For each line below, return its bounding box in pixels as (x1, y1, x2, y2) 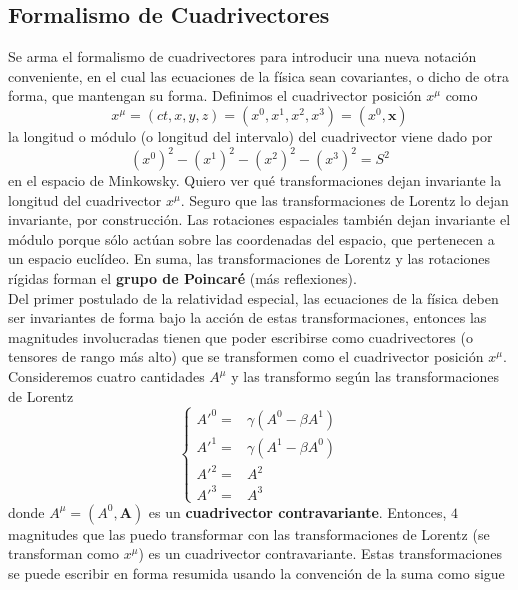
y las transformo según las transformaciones (231, 366, 500, 387)
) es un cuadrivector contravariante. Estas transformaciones (138, 543, 503, 564)
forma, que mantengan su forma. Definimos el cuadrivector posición (8, 85, 422, 106)
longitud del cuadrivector (8, 189, 162, 210)
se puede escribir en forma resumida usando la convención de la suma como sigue (8, 563, 505, 583)
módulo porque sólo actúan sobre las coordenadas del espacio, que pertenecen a (8, 228, 495, 249)
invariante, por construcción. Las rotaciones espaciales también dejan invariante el (8, 209, 511, 230)
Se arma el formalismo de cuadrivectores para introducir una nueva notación (8, 46, 477, 67)
